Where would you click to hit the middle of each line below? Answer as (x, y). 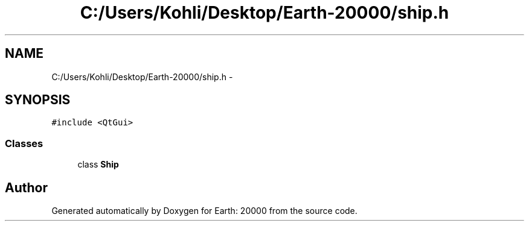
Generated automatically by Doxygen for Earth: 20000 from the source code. (204, 211)
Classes (24, 143)
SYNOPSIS (38, 100)
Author (26, 187)
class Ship (98, 165)
